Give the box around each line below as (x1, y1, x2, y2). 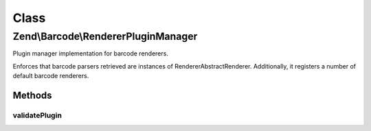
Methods (12, 89, 52, 101)
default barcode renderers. (12, 72, 89, 80)
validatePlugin (12, 110, 62, 120)
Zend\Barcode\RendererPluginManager (12, 30, 198, 43)
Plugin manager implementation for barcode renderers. (12, 49, 168, 58)
